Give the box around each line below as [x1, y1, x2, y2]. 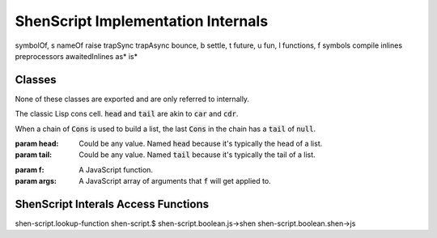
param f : [15, 164, 45, 174]
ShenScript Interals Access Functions [15, 198, 210, 210]
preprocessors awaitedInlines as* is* [15, 51, 138, 61]
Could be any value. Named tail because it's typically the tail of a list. [78, 150, 316, 159]
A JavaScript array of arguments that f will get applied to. [78, 176, 271, 186]
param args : [15, 176, 57, 186]
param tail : [15, 150, 53, 159]
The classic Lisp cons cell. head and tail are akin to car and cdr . [15, 109, 239, 119]
